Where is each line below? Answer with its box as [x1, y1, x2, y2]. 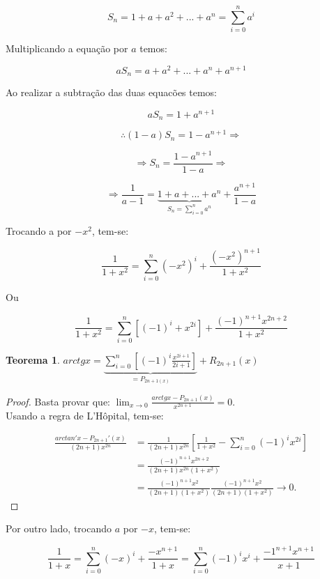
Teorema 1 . [6, 352, 60, 366]
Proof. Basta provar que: [6, 394, 111, 408]
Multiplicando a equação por [6, 41, 128, 56]
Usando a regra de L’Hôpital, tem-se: [6, 408, 164, 422]
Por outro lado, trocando [6, 521, 112, 536]
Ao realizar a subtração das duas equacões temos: [6, 85, 218, 100]
